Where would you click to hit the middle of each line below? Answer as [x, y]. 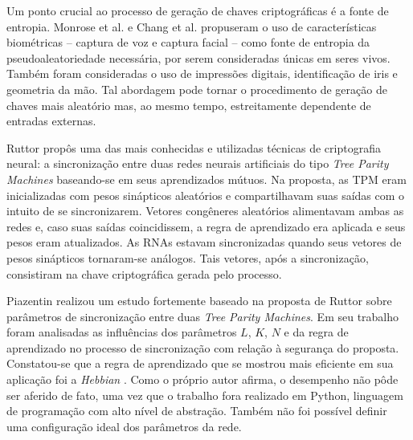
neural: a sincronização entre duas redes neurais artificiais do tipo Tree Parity [198, 163]
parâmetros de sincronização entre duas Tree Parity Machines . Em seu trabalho [203, 316]
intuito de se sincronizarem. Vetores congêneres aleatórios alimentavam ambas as [205, 211]
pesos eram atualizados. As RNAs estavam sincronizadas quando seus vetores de [204, 242]
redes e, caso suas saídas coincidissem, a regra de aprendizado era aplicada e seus [206, 226]
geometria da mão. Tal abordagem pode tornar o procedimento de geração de [197, 89]
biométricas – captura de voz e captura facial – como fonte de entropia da [188, 42]
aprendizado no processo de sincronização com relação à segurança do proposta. [203, 347]
